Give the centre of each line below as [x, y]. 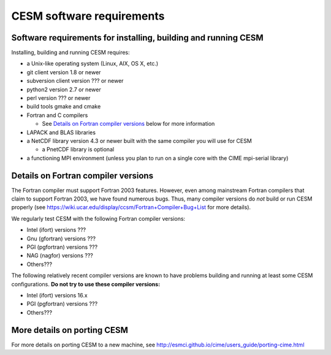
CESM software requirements [88, 16]
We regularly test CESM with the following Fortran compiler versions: [98, 218]
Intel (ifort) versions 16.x [57, 295]
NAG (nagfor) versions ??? [60, 256]
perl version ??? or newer [59, 98]
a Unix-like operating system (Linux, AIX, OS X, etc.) [93, 64]
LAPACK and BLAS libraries [61, 132]
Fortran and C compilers [57, 115]
